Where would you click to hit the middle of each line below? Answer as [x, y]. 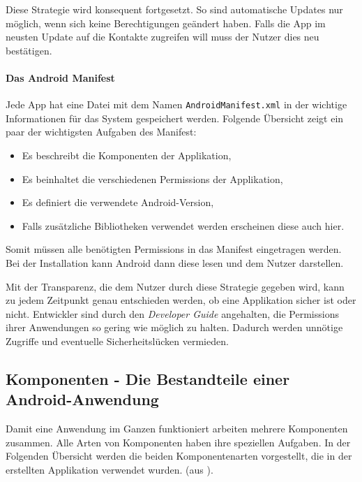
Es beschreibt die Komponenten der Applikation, [127, 155]
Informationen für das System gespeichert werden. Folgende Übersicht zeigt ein [175, 118]
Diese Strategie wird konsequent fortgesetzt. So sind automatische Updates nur [174, 9]
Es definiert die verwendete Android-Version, [118, 202]
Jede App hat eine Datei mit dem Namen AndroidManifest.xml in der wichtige [176, 104]
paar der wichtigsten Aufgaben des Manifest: [101, 132]
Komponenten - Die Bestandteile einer [148, 378]
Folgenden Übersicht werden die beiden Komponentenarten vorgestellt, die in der [179, 456]
